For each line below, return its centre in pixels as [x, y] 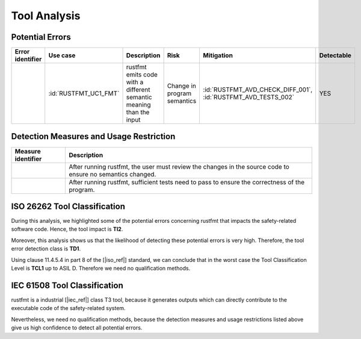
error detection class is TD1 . [46, 249]
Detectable [335, 55]
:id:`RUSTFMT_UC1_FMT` [84, 93]
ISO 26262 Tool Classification [68, 207]
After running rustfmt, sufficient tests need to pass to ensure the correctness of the [187, 182]
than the [138, 113]
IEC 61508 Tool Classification [67, 285]
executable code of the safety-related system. [68, 308]
